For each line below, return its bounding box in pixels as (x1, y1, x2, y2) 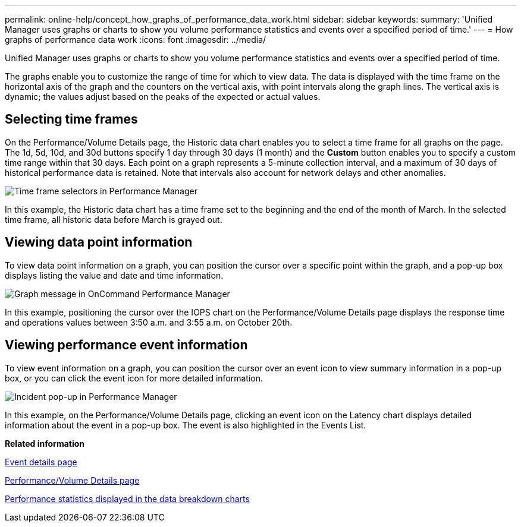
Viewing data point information (5, 235, 193, 250)
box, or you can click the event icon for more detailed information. (5, 373, 263, 383)
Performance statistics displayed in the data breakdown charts (5, 493, 250, 504)
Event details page (5, 456, 77, 467)
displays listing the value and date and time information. (5, 270, 224, 280)
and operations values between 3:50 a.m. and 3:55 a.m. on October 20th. (5, 317, 293, 327)
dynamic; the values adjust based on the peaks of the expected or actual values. (5, 91, 321, 102)
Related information (5, 438, 85, 449)
